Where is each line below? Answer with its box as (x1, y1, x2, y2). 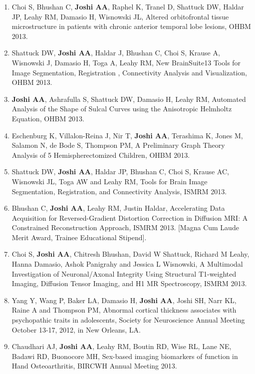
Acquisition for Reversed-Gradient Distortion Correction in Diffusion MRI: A (11, 212, 248, 223)
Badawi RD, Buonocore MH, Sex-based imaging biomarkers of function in (11, 351, 238, 361)
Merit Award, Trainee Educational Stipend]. (11, 232, 147, 242)
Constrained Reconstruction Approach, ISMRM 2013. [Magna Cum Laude (11, 222, 239, 233)
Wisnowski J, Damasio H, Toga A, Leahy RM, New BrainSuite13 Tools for (11, 57, 241, 67)
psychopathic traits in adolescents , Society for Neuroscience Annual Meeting (11, 315, 245, 325)
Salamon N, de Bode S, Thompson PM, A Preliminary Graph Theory (11, 140, 225, 150)
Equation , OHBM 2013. (11, 113, 84, 123)
